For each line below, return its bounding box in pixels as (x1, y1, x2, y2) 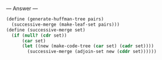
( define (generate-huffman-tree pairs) (6, 16, 104, 22)
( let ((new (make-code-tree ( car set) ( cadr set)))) (21, 43, 154, 49)
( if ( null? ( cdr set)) (11, 32, 67, 38)
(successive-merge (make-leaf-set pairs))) (11, 22, 120, 27)
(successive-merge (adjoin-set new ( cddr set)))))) (27, 49, 157, 55)
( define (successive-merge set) (6, 27, 85, 33)
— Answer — (6, 5, 38, 12)
